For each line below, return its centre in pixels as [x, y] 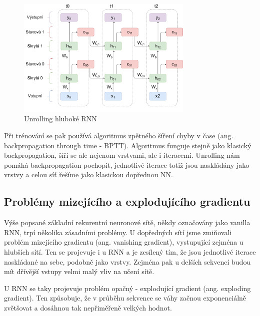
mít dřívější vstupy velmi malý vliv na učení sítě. [79, 271]
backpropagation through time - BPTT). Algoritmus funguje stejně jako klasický [128, 145]
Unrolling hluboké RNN [60, 119]
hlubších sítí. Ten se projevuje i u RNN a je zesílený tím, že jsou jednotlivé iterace [130, 251]
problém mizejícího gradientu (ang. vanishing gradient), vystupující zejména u [124, 242]
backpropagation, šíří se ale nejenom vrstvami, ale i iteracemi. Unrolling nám [122, 155]
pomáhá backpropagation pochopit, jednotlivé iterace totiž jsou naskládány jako [127, 164]
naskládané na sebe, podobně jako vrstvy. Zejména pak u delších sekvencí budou [127, 261]
